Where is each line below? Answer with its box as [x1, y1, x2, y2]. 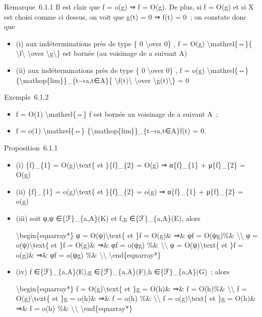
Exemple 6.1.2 [4, 92, 49, 102]
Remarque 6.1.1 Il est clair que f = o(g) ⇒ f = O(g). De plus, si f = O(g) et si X [4, 2, 254, 12]
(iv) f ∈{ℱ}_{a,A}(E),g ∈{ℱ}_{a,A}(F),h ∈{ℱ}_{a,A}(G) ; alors [16, 266, 230, 277]
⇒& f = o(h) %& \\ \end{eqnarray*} [16, 303, 133, 313]
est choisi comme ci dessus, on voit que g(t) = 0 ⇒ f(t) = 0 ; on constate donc [4, 11, 247, 22]
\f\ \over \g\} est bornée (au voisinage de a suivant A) [16, 48, 187, 58]
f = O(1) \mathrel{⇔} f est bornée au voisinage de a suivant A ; [16, 108, 218, 119]
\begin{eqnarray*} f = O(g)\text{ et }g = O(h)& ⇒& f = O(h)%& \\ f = [16, 283, 247, 293]
